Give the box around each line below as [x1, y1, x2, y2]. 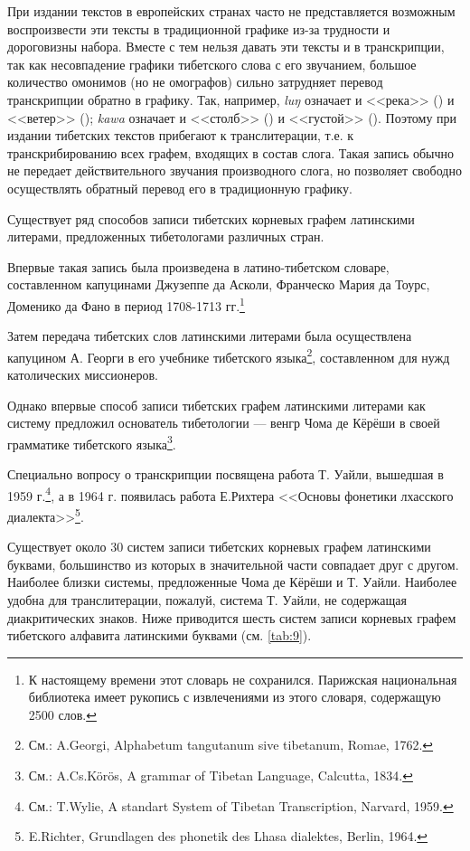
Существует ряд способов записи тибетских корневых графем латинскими [7, 209, 415, 228]
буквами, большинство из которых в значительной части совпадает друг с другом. [7, 554, 459, 573]
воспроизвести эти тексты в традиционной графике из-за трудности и [7, 19, 390, 38]
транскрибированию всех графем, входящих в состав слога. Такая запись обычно [7, 143, 455, 162]
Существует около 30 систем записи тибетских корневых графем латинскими [7, 537, 431, 556]
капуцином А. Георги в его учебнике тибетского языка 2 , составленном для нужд [7, 345, 450, 366]
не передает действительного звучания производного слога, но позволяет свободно [7, 161, 462, 180]
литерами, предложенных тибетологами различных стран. [7, 227, 324, 246]
